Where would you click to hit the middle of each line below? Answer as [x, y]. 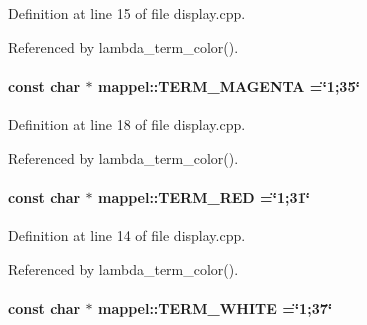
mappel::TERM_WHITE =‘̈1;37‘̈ [215, 307]
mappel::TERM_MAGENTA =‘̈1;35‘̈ [228, 85]
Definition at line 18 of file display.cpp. [127, 123]
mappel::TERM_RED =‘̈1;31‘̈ [204, 196]
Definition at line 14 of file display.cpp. [127, 234]
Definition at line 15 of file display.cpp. [127, 13]
